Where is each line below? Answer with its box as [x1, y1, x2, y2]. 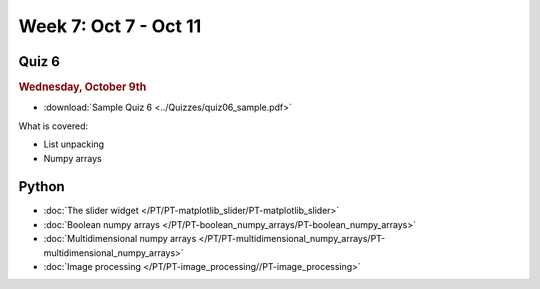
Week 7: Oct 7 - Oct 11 [18, 15, 202, 37]
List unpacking [43, 138, 105, 150]
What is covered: [18, 120, 89, 132]
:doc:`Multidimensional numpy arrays [43, 233, 197, 245]
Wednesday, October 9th [18, 80, 147, 94]
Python [18, 178, 65, 195]
